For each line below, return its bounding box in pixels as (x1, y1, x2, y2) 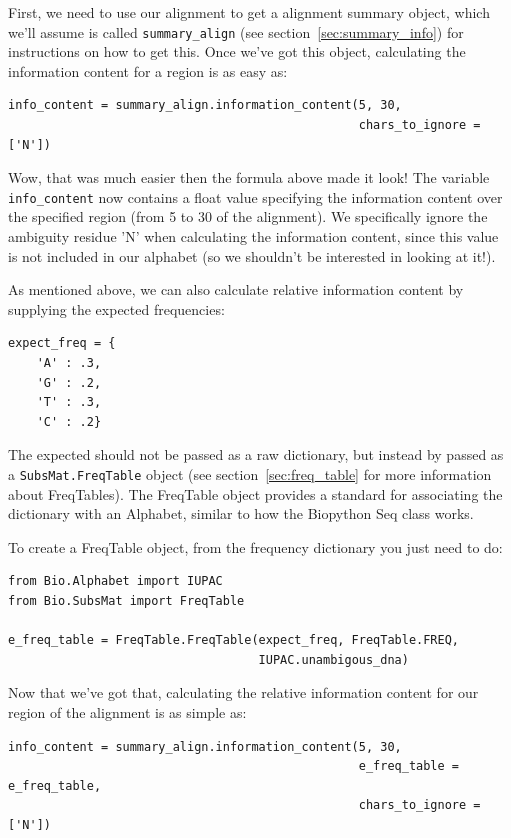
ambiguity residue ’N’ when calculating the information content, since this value (8, 226, 499, 247)
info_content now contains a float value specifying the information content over (8, 186, 503, 207)
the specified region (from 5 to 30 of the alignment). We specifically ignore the (8, 206, 488, 227)
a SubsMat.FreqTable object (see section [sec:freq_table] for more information (8, 464, 492, 484)
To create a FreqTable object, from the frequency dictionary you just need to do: (8, 536, 503, 557)
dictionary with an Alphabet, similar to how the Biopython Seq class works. (8, 503, 474, 524)
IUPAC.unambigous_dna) (258, 652, 409, 667)
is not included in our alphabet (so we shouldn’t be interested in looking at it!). (8, 245, 496, 266)
